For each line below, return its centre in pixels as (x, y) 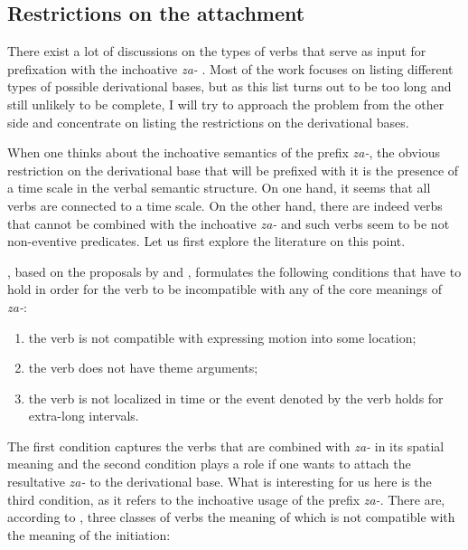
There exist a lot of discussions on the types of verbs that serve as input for (217, 51)
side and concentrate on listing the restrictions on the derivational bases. (208, 122)
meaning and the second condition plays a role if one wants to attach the (209, 464)
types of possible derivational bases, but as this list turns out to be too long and (229, 86)
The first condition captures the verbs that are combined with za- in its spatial (226, 446)
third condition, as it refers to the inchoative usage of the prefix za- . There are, (226, 499)
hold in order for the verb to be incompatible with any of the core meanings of (225, 289)
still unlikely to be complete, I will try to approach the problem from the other (226, 104)
